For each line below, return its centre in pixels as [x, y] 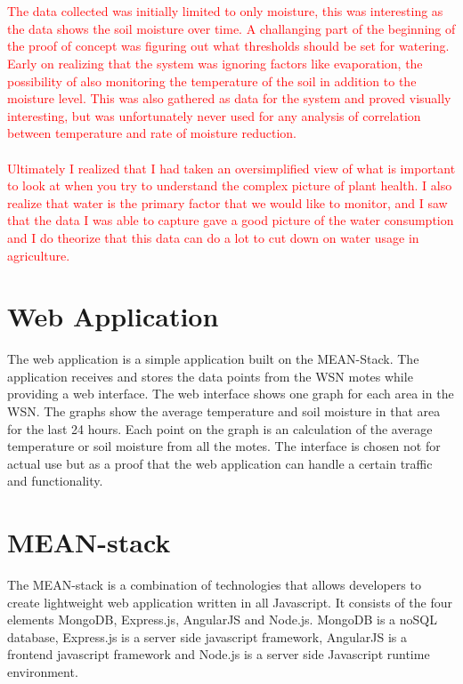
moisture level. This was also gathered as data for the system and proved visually [229, 98]
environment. [43, 672]
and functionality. [55, 481]
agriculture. [39, 255]
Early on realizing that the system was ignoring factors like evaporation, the [215, 63]
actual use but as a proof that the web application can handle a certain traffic [220, 463]
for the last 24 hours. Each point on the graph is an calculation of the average [220, 428]
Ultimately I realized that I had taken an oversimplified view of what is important [231, 168]
